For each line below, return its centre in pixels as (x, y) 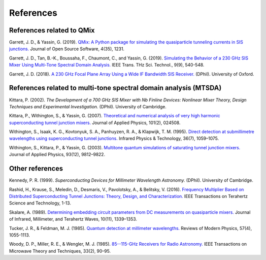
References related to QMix (52, 30)
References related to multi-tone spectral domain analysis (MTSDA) (115, 88)
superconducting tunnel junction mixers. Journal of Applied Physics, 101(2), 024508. (95, 123)
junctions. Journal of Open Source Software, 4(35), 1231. (67, 49)
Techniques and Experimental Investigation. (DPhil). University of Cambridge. (88, 106)
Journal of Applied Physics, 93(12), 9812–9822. (57, 155)
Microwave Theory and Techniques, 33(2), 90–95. (60, 251)
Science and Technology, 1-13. (40, 203)
